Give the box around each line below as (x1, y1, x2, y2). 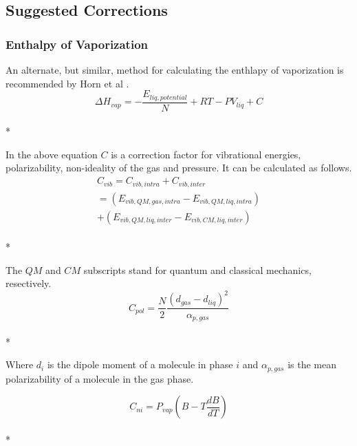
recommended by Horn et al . (6, 76, 129, 90)
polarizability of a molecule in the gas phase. (6, 371, 194, 385)
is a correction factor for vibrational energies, (111, 147, 301, 161)
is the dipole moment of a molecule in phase (47, 357, 233, 372)
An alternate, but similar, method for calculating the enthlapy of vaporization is (6, 63, 344, 76)
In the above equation (6, 147, 98, 161)
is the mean (288, 357, 336, 372)
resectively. (6, 276, 52, 290)
